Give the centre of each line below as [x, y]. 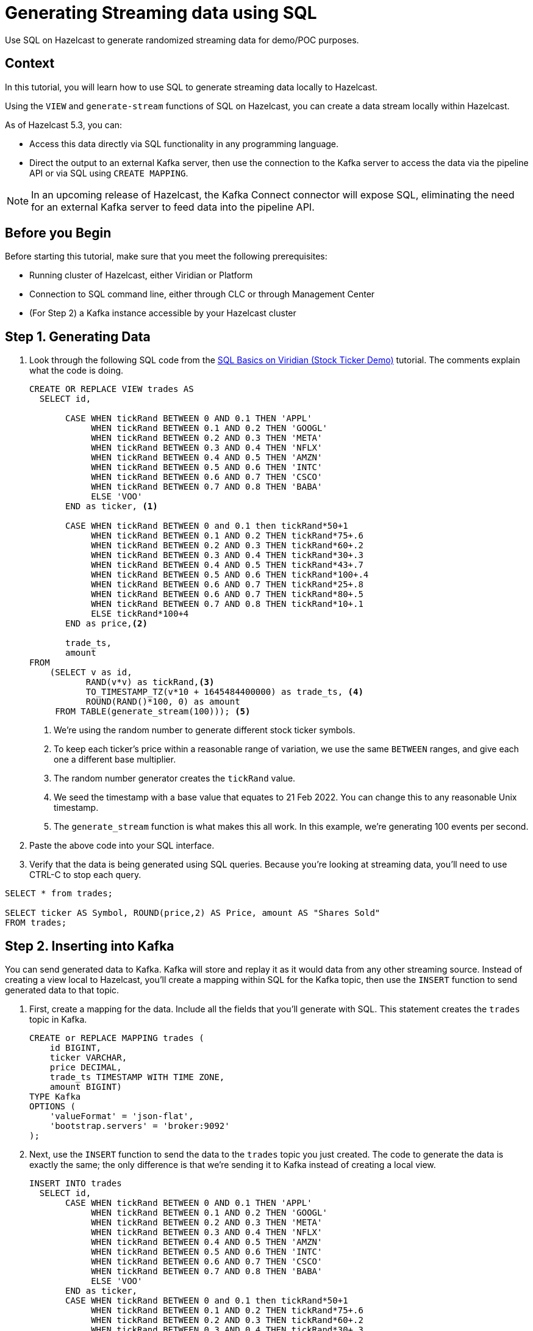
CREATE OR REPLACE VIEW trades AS [112, 389]
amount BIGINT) [86, 1087]
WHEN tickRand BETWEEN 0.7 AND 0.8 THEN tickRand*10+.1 [227, 604]
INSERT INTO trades [76, 1184]
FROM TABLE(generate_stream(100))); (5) [153, 712]
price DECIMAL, [86, 1068]
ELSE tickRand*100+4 [140, 614]
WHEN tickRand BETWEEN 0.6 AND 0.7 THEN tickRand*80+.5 [227, 594]
